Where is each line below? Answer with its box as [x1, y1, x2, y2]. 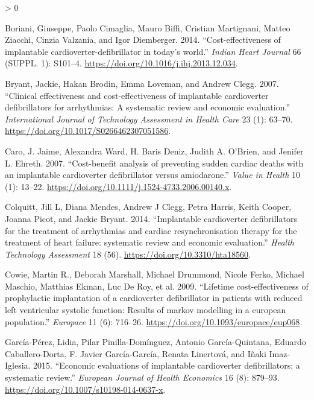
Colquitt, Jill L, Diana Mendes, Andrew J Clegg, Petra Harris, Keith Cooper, [5, 200, 292, 213]
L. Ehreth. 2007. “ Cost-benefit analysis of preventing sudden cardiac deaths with [5, 156, 304, 169]
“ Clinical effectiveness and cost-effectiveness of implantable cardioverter [5, 89, 269, 101]
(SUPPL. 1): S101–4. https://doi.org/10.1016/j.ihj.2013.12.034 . [5, 57, 238, 69]
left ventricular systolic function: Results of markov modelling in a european [5, 303, 286, 316]
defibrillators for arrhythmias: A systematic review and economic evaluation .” [5, 101, 290, 113]
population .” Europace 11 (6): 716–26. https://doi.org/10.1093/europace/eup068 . [5, 315, 303, 328]
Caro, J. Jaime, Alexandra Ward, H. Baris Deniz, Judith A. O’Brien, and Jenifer [5, 144, 304, 157]
